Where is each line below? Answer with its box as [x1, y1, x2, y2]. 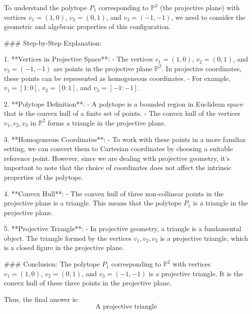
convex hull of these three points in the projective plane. [4, 278, 171, 288]
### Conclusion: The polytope [4, 259, 100, 269]
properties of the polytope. [4, 172, 84, 182]
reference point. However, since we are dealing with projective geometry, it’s [4, 153, 230, 163]
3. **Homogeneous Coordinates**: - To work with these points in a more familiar [4, 134, 246, 144]
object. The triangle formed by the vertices [4, 233, 132, 243]
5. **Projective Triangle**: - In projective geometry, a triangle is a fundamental [4, 223, 241, 234]
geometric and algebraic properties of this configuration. [4, 21, 171, 31]
